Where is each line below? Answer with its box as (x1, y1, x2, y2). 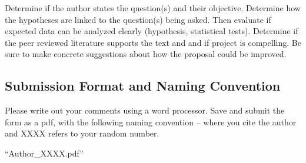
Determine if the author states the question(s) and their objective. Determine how (5, 2, 301, 14)
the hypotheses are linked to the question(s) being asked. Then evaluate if (5, 13, 271, 25)
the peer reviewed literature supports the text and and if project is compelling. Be (5, 36, 301, 48)
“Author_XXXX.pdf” (5, 147, 84, 159)
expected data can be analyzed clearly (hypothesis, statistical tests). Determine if (5, 25, 298, 37)
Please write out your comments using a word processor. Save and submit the (5, 104, 285, 117)
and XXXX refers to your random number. (5, 127, 159, 139)
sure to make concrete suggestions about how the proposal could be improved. (5, 48, 287, 60)
